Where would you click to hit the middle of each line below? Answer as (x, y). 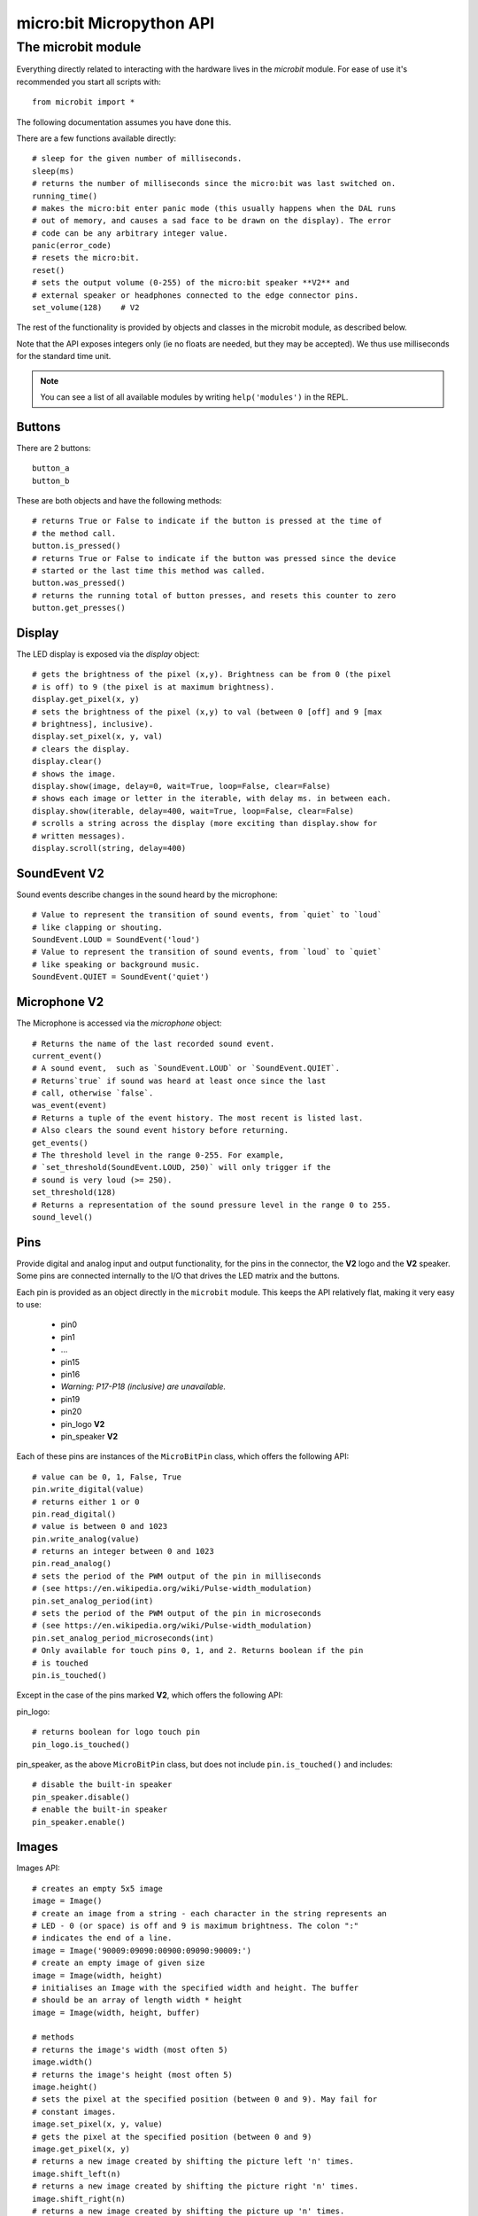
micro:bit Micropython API (116, 23)
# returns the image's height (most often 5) (133, 2075)
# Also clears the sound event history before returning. (161, 1131)
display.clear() (67, 761)
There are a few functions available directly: (96, 138)
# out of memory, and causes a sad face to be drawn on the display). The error (212, 221)
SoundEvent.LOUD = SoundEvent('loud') (116, 940)
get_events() (60, 1143)
